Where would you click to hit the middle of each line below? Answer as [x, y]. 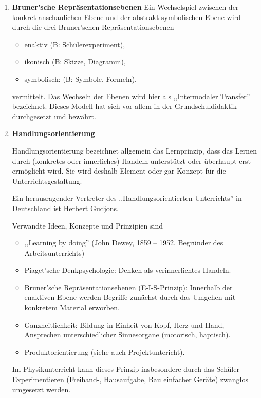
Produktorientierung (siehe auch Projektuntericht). [105, 352]
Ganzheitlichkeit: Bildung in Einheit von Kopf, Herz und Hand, [124, 324]
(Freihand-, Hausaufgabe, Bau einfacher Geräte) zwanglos [157, 379]
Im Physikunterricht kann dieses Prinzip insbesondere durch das [113, 369]
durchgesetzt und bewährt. [54, 116]
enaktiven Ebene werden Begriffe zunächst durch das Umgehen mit [130, 297]
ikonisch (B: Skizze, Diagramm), [75, 61]
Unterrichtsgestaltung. [47, 181]
